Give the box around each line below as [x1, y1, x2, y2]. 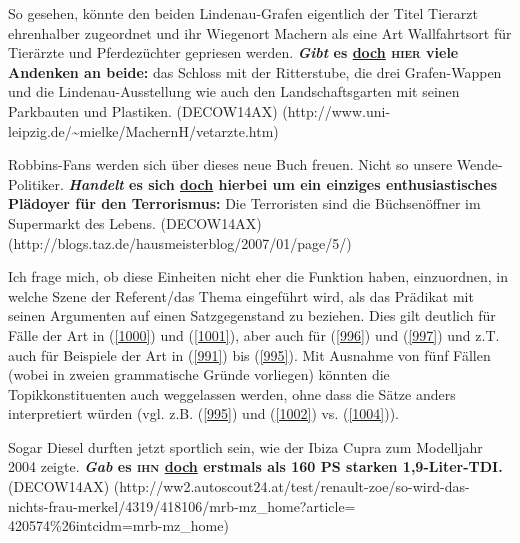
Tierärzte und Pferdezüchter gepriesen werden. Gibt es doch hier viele [8, 42, 459, 63]
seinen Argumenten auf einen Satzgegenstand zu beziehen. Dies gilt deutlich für [8, 305, 496, 326]
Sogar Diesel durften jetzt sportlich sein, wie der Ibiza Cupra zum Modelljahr [8, 436, 483, 457]
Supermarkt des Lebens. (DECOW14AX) [8, 212, 262, 233]
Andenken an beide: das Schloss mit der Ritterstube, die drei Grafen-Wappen [8, 61, 502, 82]
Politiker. [8, 173, 64, 194]
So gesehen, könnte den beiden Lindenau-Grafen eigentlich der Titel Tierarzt [8, 3, 478, 23]
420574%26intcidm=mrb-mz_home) [8, 515, 229, 536]
